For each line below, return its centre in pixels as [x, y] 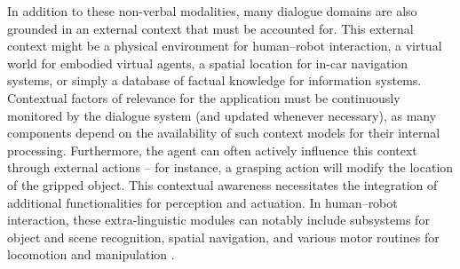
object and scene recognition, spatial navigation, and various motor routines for [223, 237]
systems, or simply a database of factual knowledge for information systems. [214, 80]
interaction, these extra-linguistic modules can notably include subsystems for [218, 220]
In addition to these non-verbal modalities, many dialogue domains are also [212, 11]
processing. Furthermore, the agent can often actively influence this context [212, 150]
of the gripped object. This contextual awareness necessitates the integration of [222, 184]
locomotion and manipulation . [91, 254]
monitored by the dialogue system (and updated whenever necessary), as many [222, 115]
